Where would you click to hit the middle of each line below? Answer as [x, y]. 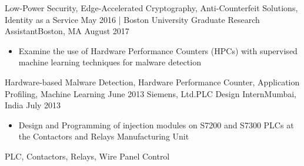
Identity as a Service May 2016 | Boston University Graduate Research [132, 19]
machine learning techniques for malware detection [110, 62]
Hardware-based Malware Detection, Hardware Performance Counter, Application [152, 82]
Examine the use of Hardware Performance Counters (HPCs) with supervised [158, 50]
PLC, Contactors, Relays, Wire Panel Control [87, 156]
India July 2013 [33, 105]
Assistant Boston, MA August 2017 [67, 31]
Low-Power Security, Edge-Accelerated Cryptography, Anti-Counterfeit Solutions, [151, 8]
